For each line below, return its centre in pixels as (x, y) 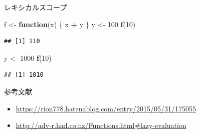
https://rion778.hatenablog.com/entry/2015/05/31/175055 (106, 108)
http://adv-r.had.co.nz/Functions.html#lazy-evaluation (101, 125)
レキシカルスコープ (36, 7)
